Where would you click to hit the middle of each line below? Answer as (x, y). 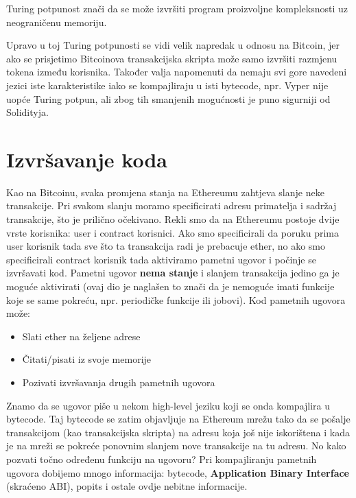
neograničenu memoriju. (57, 22)
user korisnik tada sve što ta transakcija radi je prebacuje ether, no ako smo (166, 246)
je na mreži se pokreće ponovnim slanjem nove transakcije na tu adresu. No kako (176, 446)
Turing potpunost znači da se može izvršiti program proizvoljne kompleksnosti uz (177, 8)
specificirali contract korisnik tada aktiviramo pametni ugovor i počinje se (161, 259)
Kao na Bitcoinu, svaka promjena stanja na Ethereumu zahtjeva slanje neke (165, 192)
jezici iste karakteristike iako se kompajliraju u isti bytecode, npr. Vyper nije (167, 85)
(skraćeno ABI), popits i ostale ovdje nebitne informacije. (127, 486)
